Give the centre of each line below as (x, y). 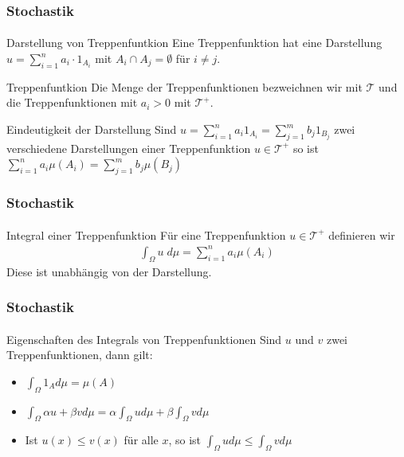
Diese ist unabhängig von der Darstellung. (109, 271)
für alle (141, 440)
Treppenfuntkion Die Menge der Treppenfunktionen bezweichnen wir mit (184, 86)
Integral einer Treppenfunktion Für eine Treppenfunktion (146, 234)
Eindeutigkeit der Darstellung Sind (92, 129)
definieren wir (362, 234)
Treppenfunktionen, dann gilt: (80, 355)
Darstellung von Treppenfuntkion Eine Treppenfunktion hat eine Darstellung (194, 43)
